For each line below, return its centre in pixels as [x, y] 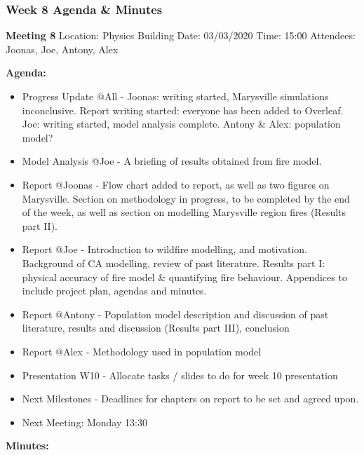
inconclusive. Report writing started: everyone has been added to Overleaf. [183, 110]
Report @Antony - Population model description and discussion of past [175, 314]
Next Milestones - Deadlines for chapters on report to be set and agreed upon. [190, 399]
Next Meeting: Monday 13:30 [85, 422]
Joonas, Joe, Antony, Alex [62, 49]
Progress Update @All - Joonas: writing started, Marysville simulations [175, 96]
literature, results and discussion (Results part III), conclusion [156, 328]
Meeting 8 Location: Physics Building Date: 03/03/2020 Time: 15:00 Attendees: [181, 35]
